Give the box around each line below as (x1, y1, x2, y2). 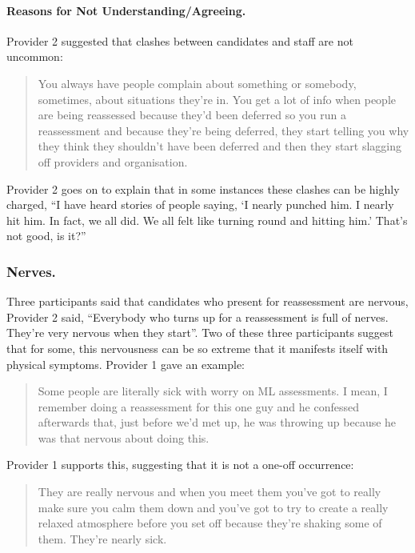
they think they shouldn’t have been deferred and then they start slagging (38, 138, 402, 154)
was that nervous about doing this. (38, 429, 209, 446)
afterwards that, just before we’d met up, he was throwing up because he (38, 414, 397, 431)
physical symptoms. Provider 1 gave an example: (6, 355, 245, 372)
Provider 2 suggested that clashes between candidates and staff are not (6, 32, 353, 49)
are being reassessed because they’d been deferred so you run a (38, 106, 347, 123)
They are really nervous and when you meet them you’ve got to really (38, 483, 381, 500)
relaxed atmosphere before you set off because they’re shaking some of (38, 515, 382, 531)
